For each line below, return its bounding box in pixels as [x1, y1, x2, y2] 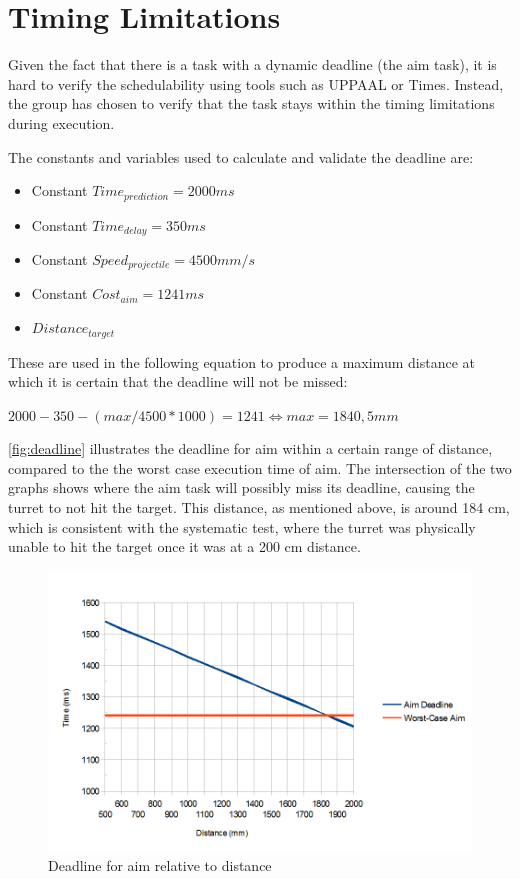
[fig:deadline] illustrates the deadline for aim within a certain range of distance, [8, 438, 493, 459]
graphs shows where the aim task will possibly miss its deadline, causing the [8, 477, 475, 498]
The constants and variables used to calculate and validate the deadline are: [8, 146, 474, 167]
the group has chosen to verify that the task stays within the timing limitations [8, 93, 495, 114]
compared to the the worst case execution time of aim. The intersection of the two [8, 457, 512, 478]
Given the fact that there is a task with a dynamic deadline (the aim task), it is [8, 54, 497, 75]
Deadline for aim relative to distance [48, 854, 272, 875]
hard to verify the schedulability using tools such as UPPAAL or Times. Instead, [8, 73, 504, 94]
